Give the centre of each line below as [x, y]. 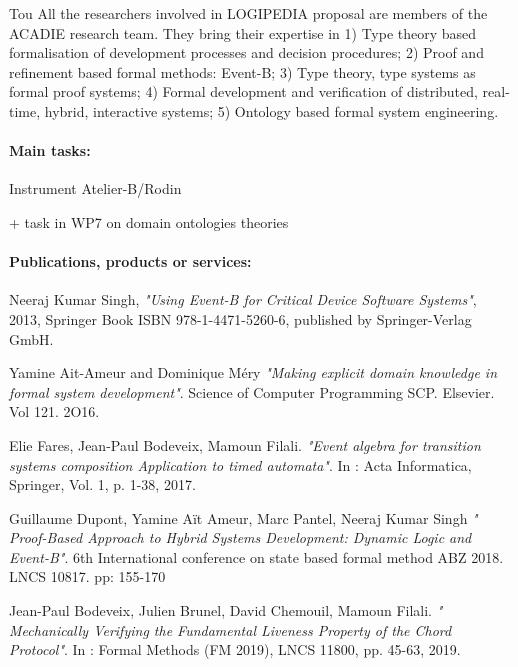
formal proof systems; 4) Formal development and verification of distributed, [243, 91]
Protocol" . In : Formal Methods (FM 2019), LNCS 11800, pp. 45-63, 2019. [235, 649]
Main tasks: [50, 150]
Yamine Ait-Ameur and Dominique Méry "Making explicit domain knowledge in [253, 372]
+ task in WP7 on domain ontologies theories [149, 221]
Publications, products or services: [130, 261]
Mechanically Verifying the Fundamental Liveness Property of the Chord [230, 629]
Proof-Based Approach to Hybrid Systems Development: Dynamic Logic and [240, 537]
